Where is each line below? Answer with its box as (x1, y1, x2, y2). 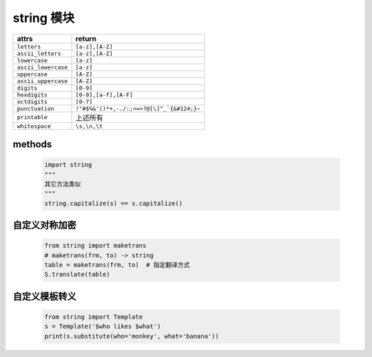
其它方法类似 (44, 180, 81, 188)
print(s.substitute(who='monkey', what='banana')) (44, 332, 220, 340)
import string (44, 161, 92, 169)
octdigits (17, 98, 48, 105)
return (75, 34, 96, 43)
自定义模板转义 (12, 290, 76, 302)
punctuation (17, 105, 54, 112)
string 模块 (12, 10, 75, 25)
